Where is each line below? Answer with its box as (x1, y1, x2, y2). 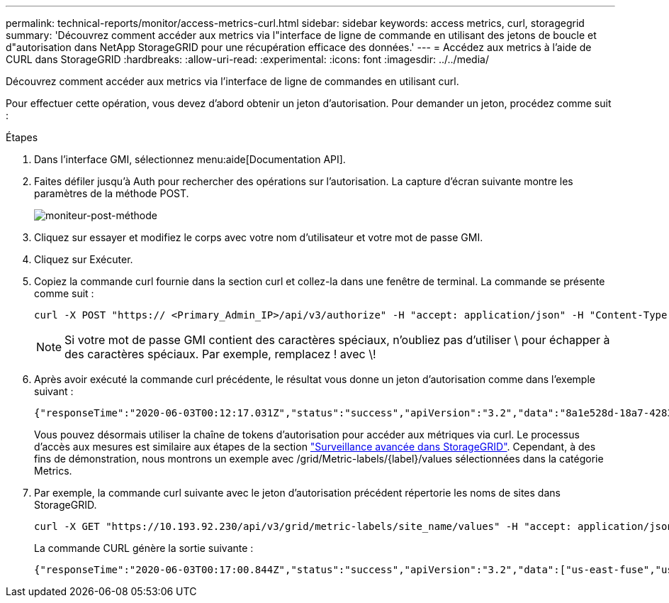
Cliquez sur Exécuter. (34, 253, 133, 265)
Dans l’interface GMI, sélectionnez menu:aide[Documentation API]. (34, 153, 346, 165)
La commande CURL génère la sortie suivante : (34, 542, 254, 554)
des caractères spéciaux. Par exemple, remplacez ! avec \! (64, 347, 376, 361)
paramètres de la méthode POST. (34, 187, 189, 199)
